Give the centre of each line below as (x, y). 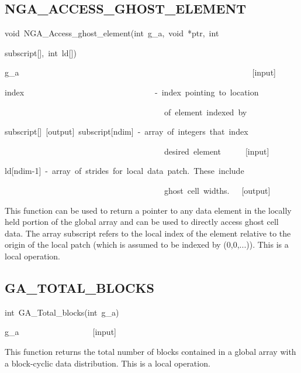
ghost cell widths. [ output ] (217, 190)
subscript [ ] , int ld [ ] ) (41, 52)
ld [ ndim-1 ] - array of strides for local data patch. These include (124, 171)
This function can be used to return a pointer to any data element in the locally (148, 210)
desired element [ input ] (217, 151)
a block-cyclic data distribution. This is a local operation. (108, 363)
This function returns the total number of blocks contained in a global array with (150, 351)
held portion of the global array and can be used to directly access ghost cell (142, 222)
